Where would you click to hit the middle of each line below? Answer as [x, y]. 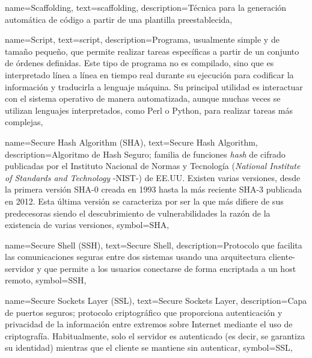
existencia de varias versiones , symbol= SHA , [87, 225]
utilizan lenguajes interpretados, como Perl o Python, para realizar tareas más [149, 110]
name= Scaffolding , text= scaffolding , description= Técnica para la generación [146, 7]
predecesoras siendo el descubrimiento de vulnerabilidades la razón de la [138, 213]
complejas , [24, 122]
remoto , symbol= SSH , [46, 280]
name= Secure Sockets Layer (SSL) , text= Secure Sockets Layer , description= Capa [156, 301]
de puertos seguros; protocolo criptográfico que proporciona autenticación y [144, 312]
